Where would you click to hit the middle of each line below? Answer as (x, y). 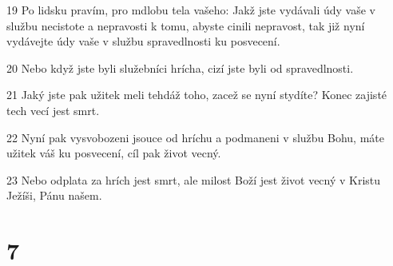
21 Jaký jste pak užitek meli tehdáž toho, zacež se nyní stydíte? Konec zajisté (197, 95)
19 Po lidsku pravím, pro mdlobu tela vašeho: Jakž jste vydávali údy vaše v (191, 10)
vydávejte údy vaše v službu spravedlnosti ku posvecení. (143, 41)
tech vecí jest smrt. (53, 110)
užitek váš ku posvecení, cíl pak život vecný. (114, 153)
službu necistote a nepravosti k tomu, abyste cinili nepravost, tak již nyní (186, 25)
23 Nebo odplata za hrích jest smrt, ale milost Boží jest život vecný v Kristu (194, 179)
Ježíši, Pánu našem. (54, 195)
